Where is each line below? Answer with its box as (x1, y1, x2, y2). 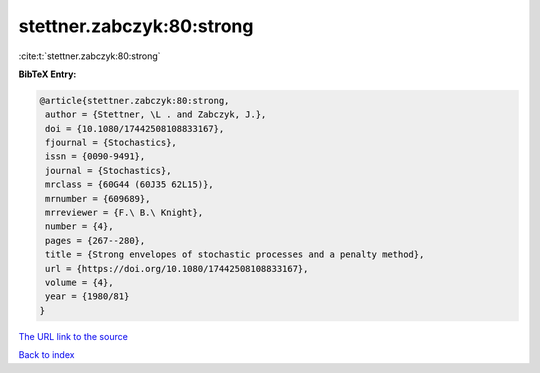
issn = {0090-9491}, (45, 151, 146, 162)
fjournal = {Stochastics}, (45, 137, 177, 149)
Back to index (18, 349, 75, 361)
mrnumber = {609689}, (45, 193, 151, 204)
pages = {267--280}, (45, 235, 146, 246)
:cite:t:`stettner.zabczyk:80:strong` (18, 50, 161, 62)
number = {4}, (45, 221, 114, 232)
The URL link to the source (18, 330, 129, 342)
